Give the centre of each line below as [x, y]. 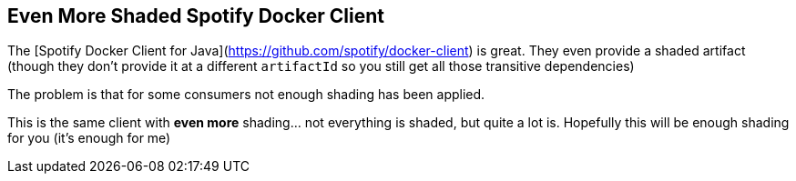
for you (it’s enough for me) [89, 138]
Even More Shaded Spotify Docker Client [196, 16]
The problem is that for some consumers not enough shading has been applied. [246, 95]
